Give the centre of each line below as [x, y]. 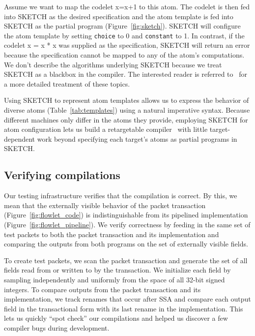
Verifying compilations [62, 175]
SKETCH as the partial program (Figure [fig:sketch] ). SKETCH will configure [122, 26]
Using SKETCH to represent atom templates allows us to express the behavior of [127, 100]
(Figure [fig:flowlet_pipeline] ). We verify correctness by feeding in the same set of [127, 224]
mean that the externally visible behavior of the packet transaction [105, 205]
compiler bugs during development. [57, 327]
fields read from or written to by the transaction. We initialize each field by [117, 270]
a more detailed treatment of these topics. [67, 83]
